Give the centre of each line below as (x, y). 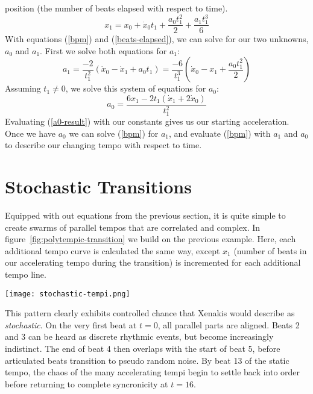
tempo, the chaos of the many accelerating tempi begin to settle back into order (153, 372)
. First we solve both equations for (103, 50)
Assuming (23, 88)
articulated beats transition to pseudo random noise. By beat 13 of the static (147, 360)
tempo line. (26, 274)
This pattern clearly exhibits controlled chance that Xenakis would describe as (150, 313)
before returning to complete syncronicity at (87, 383)
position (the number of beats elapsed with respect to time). (116, 8)
